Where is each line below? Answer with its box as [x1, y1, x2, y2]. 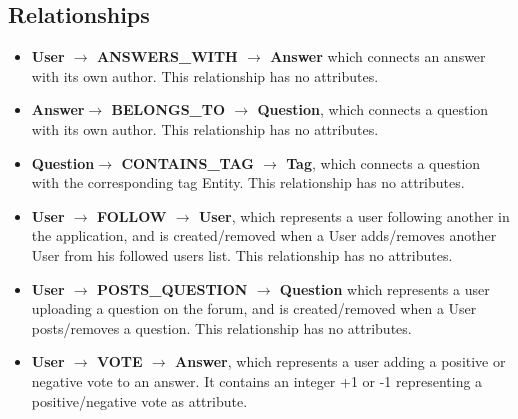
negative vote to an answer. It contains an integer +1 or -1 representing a [31, 370, 483, 391]
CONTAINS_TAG [121, 152, 254, 173]
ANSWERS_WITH [97, 46, 238, 67]
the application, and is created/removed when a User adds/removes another [31, 225, 497, 246]
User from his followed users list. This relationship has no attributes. [31, 244, 453, 265]
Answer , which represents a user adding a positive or [175, 351, 506, 372]
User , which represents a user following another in [198, 205, 510, 226]
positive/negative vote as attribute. [31, 390, 248, 411]
